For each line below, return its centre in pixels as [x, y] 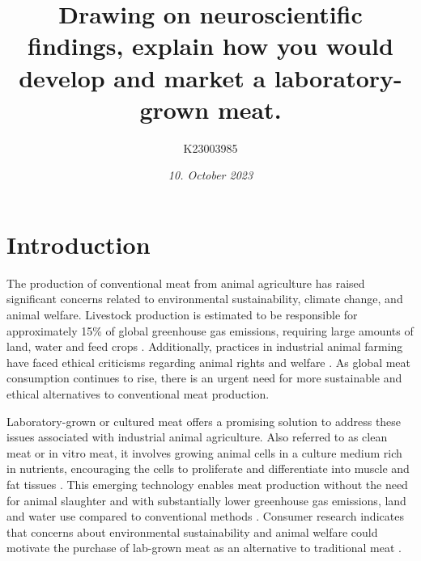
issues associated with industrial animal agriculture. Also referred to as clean [197, 437]
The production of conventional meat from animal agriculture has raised [186, 283]
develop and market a [142, 77]
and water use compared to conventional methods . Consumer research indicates [205, 516]
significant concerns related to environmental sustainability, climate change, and [205, 299]
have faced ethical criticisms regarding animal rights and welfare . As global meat [209, 362]
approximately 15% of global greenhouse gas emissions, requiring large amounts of [210, 330]
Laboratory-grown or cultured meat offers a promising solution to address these [204, 421]
